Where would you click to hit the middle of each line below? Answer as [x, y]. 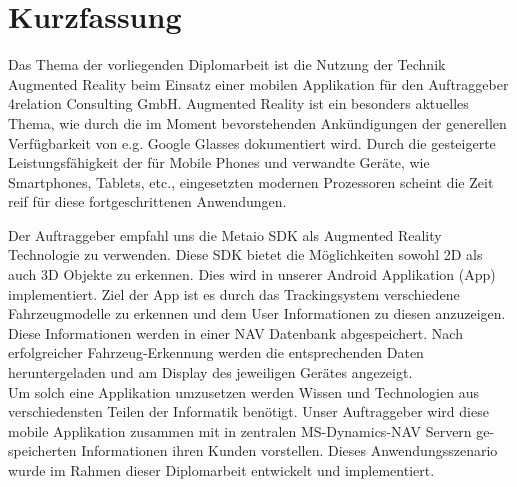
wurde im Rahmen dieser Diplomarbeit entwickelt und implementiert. [221, 470]
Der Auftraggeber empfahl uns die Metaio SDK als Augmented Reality [225, 234]
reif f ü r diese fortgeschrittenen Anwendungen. [147, 201]
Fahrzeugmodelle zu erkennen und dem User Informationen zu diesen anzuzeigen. [257, 313]
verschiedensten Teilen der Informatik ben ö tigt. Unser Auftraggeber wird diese [248, 411]
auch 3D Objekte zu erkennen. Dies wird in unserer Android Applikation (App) [252, 274]
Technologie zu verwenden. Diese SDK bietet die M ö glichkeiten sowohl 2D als [245, 254]
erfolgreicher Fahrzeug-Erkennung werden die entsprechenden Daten [216, 352]
